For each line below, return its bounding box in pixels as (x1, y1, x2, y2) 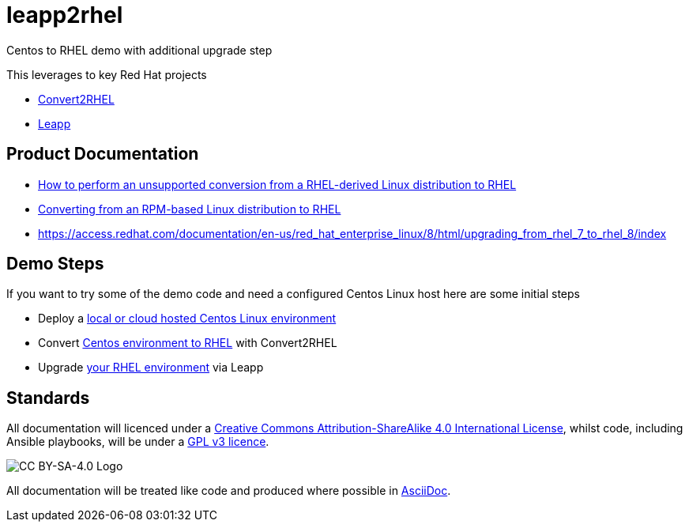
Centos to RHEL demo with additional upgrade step (6, 43, 273, 57)
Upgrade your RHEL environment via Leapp (38, 360, 264, 375)
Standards (6, 387, 90, 408)
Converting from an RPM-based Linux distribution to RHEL (38, 202, 341, 216)
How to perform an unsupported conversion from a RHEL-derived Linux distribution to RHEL (38, 177, 517, 191)
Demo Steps (6, 254, 104, 274)
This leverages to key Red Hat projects (6, 67, 207, 81)
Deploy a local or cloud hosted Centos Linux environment (38, 311, 337, 326)
